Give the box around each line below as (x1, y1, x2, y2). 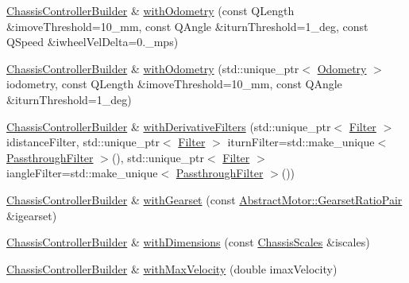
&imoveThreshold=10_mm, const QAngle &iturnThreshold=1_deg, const (6, 17, 368, 34)
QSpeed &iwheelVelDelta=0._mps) (6, 33, 179, 50)
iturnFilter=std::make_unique (227, 134, 375, 150)
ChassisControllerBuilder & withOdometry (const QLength (6, 2, 295, 18)
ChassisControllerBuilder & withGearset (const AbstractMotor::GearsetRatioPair (6, 191, 403, 207)
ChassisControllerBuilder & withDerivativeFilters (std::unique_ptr (6, 118, 331, 134)
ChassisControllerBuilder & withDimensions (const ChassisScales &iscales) (6, 234, 370, 250)
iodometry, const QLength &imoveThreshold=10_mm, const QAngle (6, 76, 342, 92)
